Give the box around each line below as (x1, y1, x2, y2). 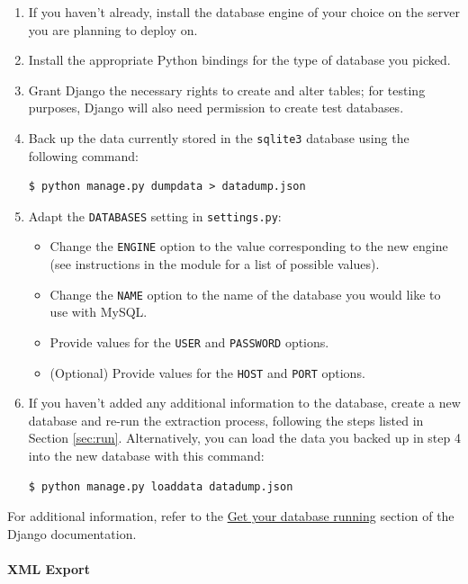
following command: (28, 146, 139, 165)
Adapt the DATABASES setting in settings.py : (28, 206, 282, 225)
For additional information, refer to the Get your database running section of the (7, 507, 454, 526)
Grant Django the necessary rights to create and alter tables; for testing (28, 80, 426, 99)
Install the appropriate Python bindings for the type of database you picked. (28, 50, 451, 69)
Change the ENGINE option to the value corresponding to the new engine (49, 237, 448, 256)
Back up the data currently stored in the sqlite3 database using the (28, 128, 409, 147)
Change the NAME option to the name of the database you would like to (49, 284, 441, 303)
